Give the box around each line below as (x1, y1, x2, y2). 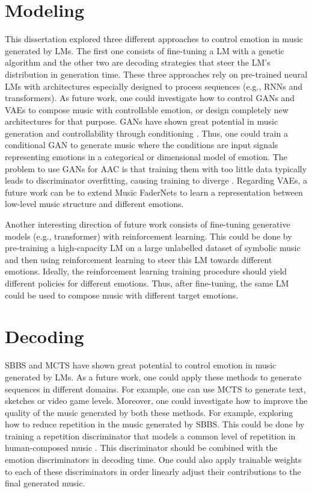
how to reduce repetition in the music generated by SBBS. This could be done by (5, 418, 305, 430)
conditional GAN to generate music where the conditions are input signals (5, 138, 278, 151)
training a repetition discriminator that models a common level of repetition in (5, 429, 296, 442)
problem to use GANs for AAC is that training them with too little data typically (5, 162, 307, 175)
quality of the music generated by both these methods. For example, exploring (5, 406, 293, 418)
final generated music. (5, 477, 85, 489)
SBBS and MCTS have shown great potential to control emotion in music (5, 359, 277, 371)
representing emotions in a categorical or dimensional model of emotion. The (5, 150, 287, 163)
